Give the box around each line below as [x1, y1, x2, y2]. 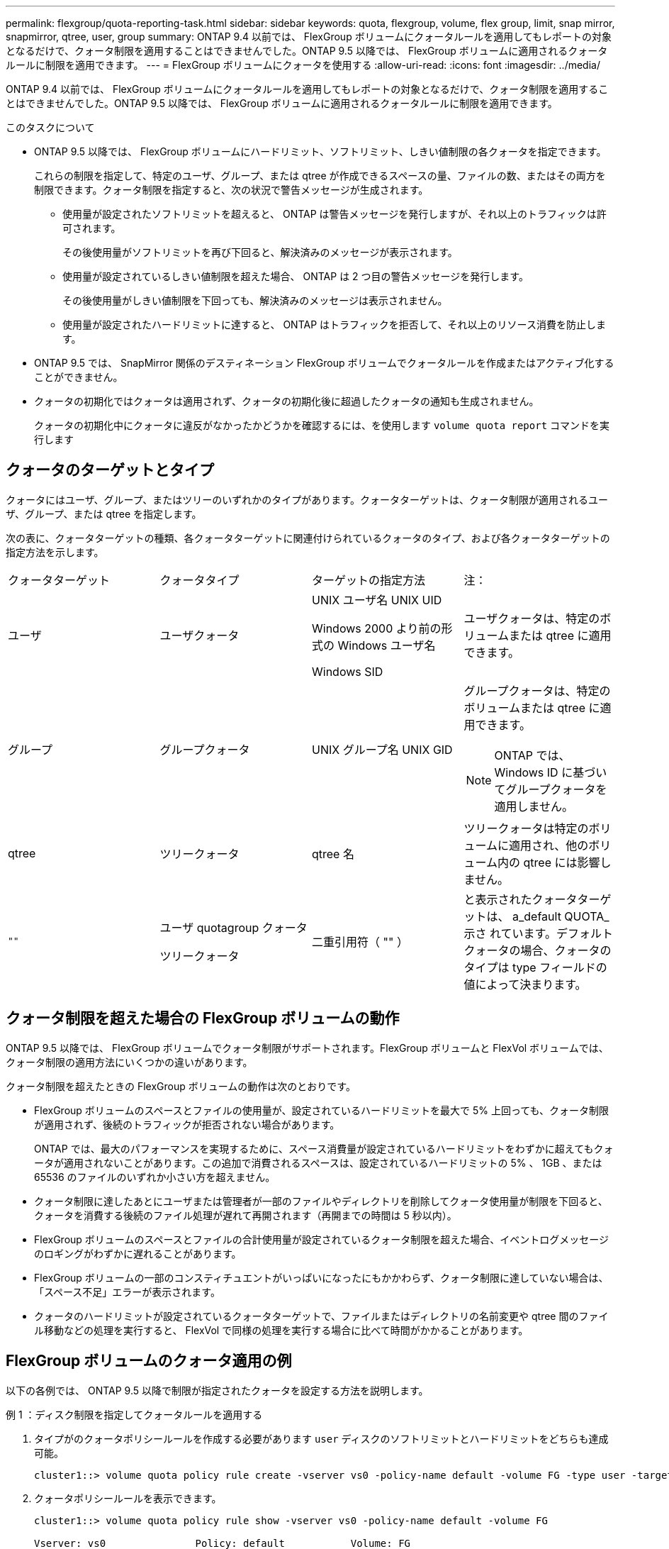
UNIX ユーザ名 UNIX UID [312, 592, 442, 607]
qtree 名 [312, 846, 354, 861]
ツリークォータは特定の [463, 821, 589, 835]
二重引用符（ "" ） [312, 934, 408, 949]
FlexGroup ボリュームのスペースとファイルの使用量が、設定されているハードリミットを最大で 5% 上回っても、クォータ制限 [34, 1104, 609, 1116]
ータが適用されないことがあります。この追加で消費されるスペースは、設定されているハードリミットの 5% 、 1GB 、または [34, 1156, 602, 1169]
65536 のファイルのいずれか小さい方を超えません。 [34, 1170, 276, 1183]
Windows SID [312, 664, 383, 679]
